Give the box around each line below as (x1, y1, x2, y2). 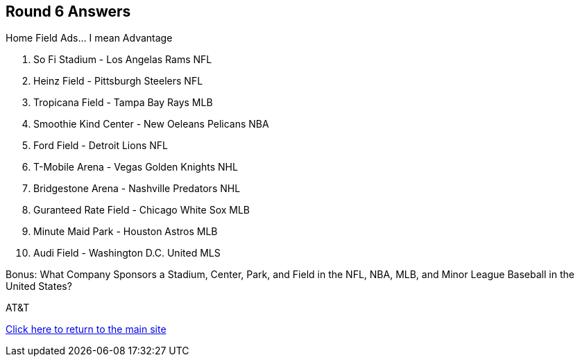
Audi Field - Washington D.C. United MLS (33, 247, 221, 259)
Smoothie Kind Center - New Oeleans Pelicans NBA (33, 118, 269, 130)
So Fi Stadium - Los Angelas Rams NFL (33, 53, 212, 66)
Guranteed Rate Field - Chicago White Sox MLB (33, 204, 250, 216)
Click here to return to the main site (6, 323, 167, 336)
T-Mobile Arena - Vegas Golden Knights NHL (33, 161, 238, 173)
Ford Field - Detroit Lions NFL (33, 139, 168, 152)
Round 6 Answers (6, 3, 131, 20)
